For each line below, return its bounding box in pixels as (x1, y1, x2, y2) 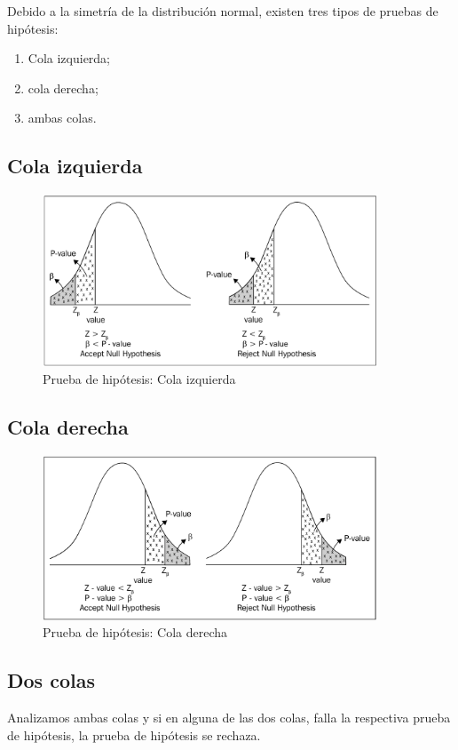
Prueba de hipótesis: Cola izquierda (43, 370, 236, 388)
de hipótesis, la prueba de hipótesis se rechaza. (7, 725, 261, 744)
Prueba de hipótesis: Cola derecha (43, 623, 228, 642)
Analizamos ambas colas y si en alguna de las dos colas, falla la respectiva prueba (7, 708, 451, 727)
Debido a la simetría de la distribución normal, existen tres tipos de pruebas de (7, 2, 438, 20)
